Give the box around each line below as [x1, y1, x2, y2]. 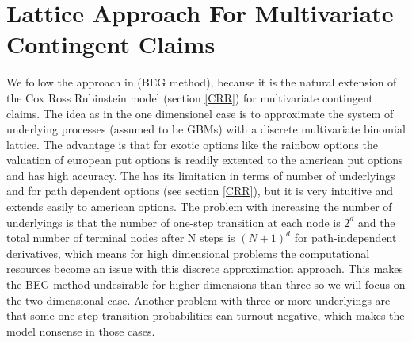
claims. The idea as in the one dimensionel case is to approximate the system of [6, 105, 394, 121]
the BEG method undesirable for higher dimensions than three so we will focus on [6, 276, 406, 293]
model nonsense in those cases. [6, 322, 155, 339]
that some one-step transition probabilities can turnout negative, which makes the [6, 307, 405, 324]
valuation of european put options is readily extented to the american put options [6, 152, 403, 168]
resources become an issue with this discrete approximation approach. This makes [6, 260, 403, 277]
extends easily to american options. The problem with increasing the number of [6, 198, 392, 215]
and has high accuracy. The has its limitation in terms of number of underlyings [6, 167, 395, 183]
